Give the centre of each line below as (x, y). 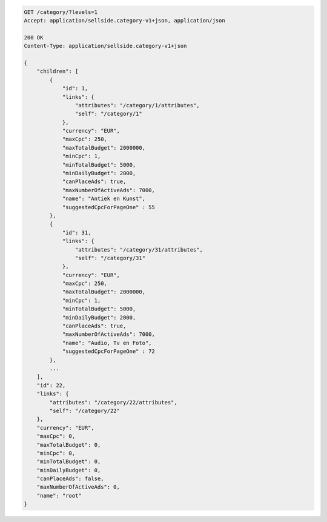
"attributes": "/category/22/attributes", (114, 402)
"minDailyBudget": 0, (69, 470)
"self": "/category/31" (110, 258)
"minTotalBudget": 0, (69, 462)
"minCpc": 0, (56, 453)
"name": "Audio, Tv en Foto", (107, 343)
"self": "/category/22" (85, 410)
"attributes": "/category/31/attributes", (139, 249)
